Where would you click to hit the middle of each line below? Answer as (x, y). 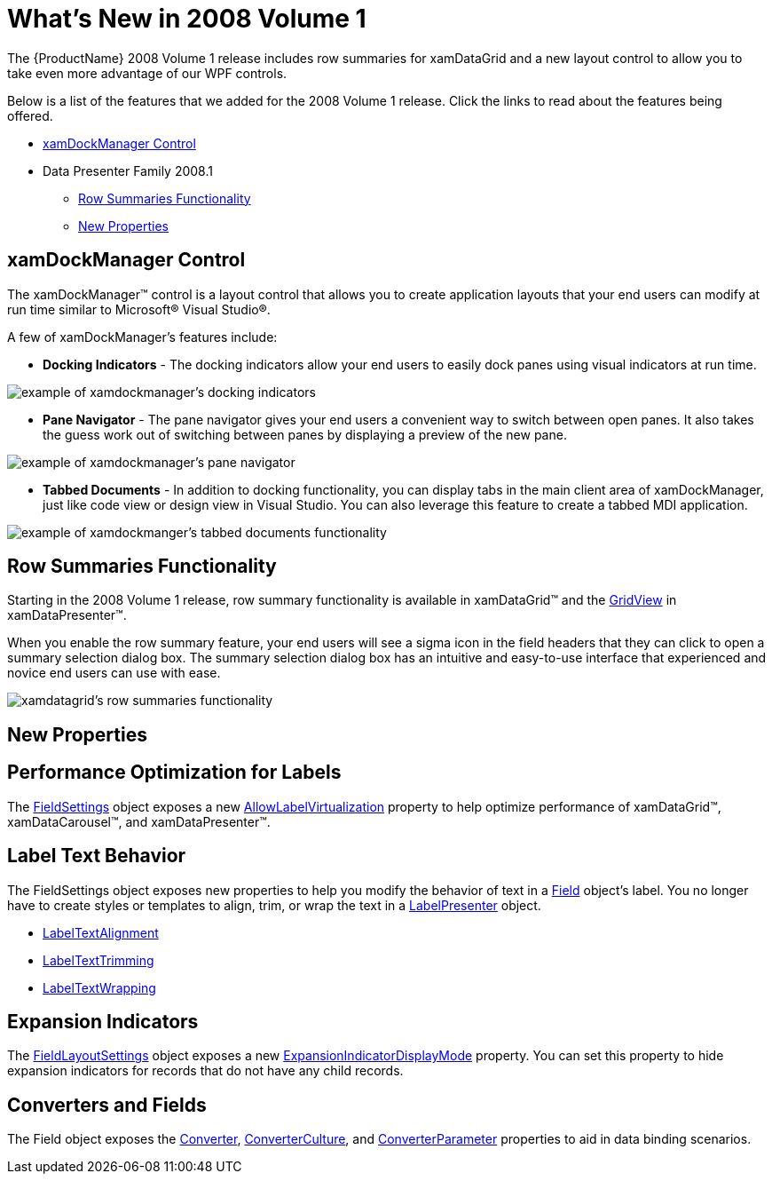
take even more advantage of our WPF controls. (147, 73)
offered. (30, 115)
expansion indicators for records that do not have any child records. (205, 1071)
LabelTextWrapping (99, 987)
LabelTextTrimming (98, 960)
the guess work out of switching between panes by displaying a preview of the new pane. (305, 434)
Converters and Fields (107, 1105)
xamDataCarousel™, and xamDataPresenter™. (139, 821)
